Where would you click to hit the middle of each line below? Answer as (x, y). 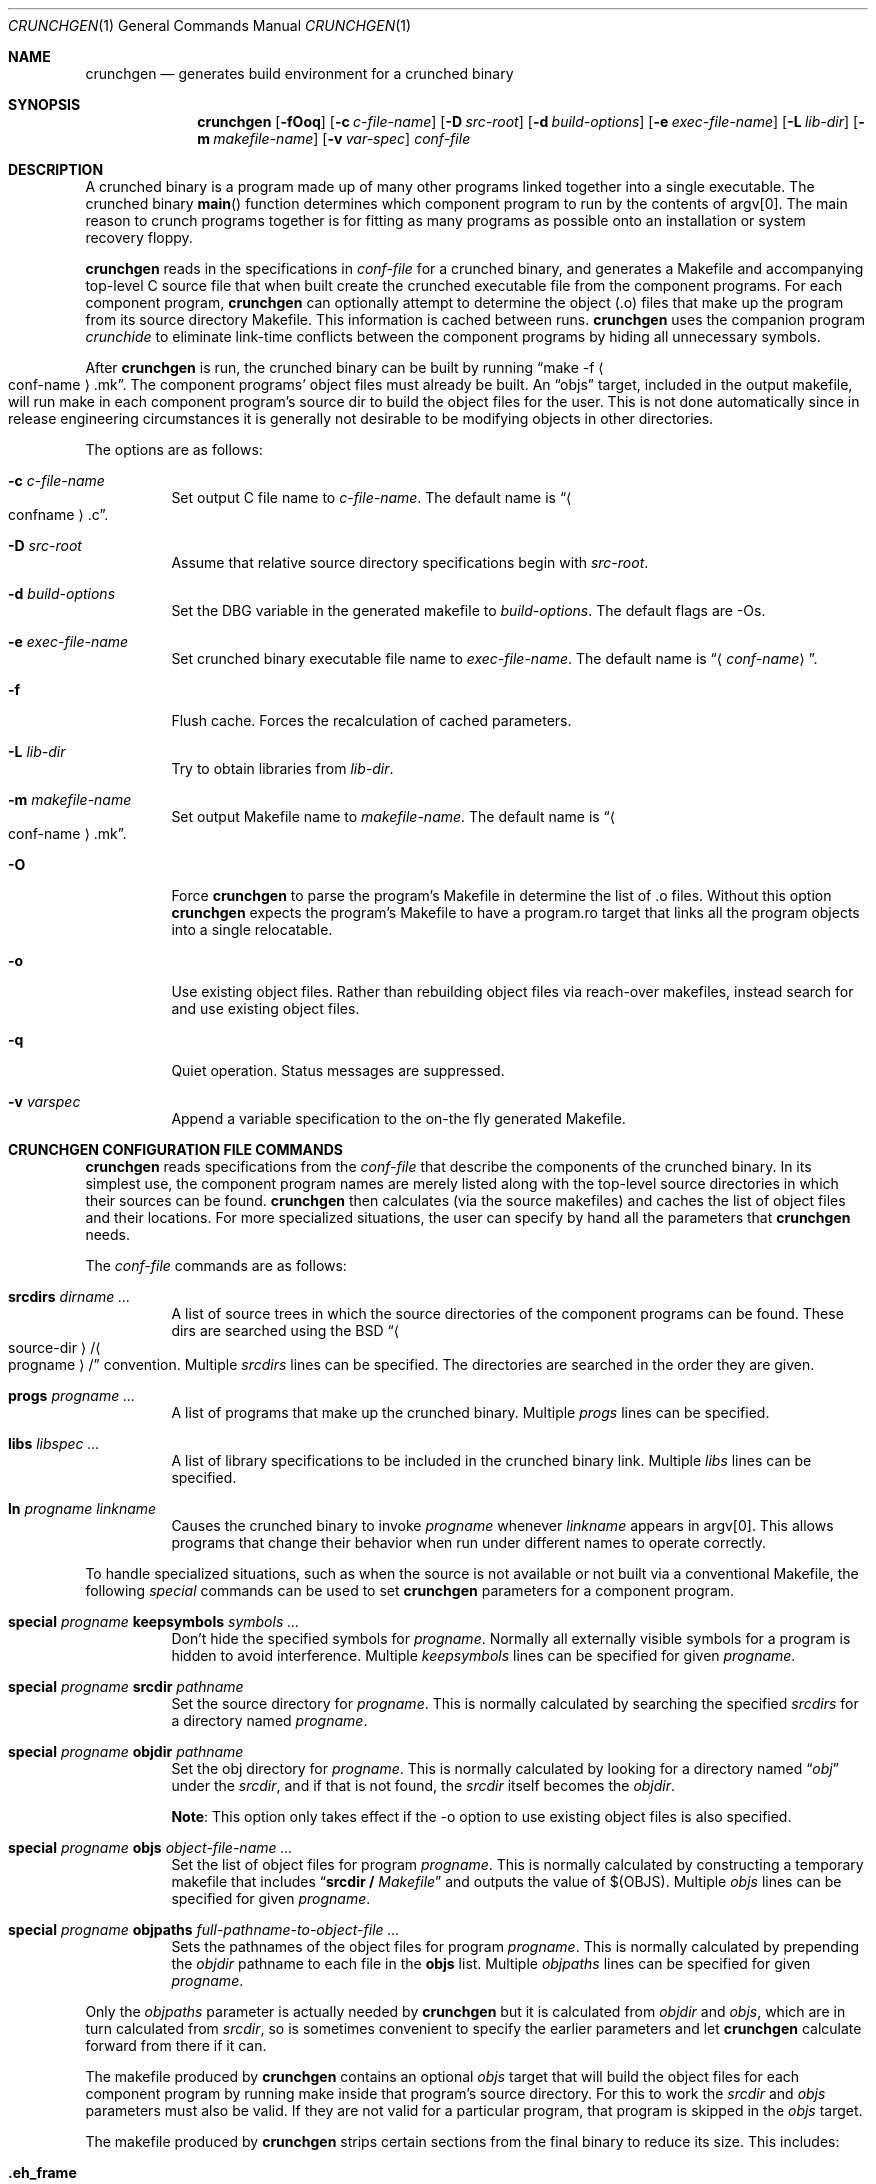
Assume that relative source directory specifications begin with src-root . (410, 562)
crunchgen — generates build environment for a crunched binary (299, 73)
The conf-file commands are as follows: (216, 1265)
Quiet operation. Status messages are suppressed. (338, 1070)
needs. (107, 1234)
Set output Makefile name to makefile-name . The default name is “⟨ (393, 816)
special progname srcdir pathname (126, 1686)
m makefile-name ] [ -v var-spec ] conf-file (334, 138)
